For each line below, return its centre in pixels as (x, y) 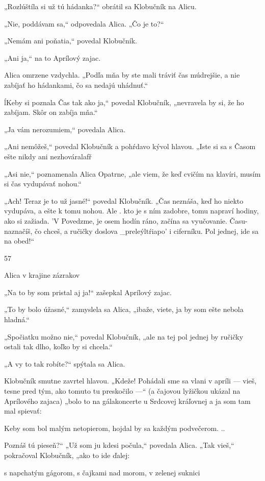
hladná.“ (17, 319)
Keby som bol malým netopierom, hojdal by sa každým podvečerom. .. (115, 428)
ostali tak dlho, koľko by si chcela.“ (58, 346)
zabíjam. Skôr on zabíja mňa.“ (51, 112)
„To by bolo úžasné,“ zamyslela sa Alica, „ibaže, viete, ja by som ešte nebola (124, 309)
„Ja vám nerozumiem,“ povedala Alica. (65, 129)
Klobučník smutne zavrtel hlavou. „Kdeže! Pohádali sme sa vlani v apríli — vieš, (130, 381)
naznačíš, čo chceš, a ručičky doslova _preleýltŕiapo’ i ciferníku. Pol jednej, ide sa (131, 231)
